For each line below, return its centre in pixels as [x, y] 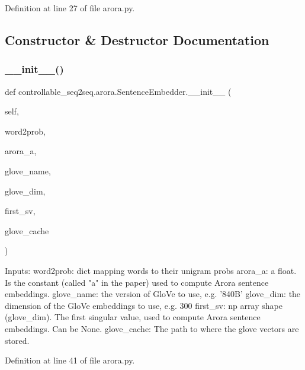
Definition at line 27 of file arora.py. [70, 8]
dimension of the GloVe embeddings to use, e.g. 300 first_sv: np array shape [144, 305]
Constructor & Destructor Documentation [137, 39]
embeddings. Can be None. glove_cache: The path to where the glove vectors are [152, 328]
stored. [17, 340]
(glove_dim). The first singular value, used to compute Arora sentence [133, 317]
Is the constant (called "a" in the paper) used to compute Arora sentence [137, 282]
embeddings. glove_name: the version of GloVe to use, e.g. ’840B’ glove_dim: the [153, 294]
